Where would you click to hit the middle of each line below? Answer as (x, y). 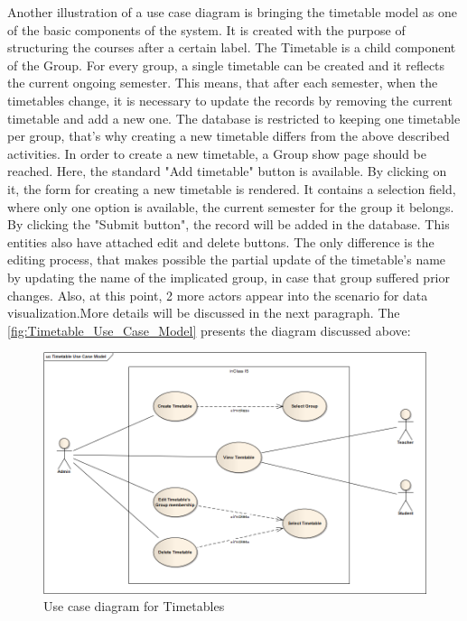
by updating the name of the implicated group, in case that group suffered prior (229, 277)
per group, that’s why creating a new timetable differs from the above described (229, 136)
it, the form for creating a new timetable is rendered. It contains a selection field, (232, 188)
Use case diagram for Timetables (134, 606)
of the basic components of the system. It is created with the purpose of (206, 29)
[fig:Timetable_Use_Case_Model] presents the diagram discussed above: (209, 330)
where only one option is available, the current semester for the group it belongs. (231, 206)
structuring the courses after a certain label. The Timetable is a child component (232, 47)
